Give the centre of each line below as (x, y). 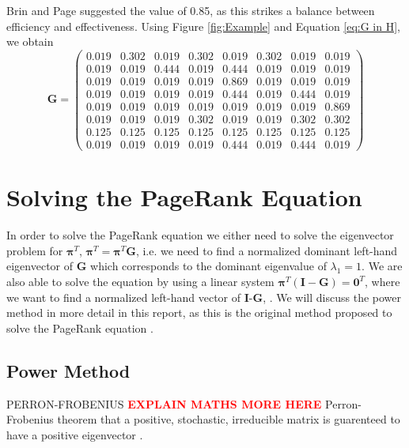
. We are (382, 266)
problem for (35, 250)
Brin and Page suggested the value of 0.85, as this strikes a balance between (191, 10)
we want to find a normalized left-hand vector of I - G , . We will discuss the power (204, 297)
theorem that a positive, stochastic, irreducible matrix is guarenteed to (229, 419)
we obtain (30, 41)
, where (382, 281)
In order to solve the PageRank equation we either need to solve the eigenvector (200, 235)
